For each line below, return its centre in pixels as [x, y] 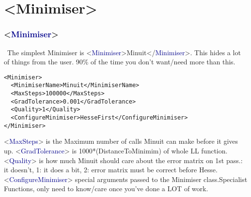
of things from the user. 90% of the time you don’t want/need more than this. [120, 62]
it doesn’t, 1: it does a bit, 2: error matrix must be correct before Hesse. [111, 170]
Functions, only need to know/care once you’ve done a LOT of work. [106, 189]
